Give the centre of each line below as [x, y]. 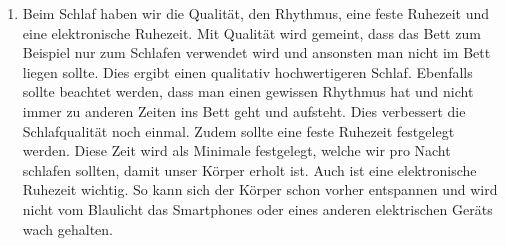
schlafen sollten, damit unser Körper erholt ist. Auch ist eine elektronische [249, 169]
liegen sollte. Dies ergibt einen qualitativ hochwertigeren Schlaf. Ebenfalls [247, 71]
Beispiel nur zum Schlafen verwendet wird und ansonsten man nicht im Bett [256, 52]
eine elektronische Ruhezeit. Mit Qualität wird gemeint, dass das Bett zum [251, 32]
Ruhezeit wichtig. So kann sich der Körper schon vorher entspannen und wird [260, 189]
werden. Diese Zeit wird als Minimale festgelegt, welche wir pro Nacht [236, 150]
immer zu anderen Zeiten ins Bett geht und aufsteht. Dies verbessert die [244, 110]
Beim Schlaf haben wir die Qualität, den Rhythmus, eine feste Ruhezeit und [256, 13]
